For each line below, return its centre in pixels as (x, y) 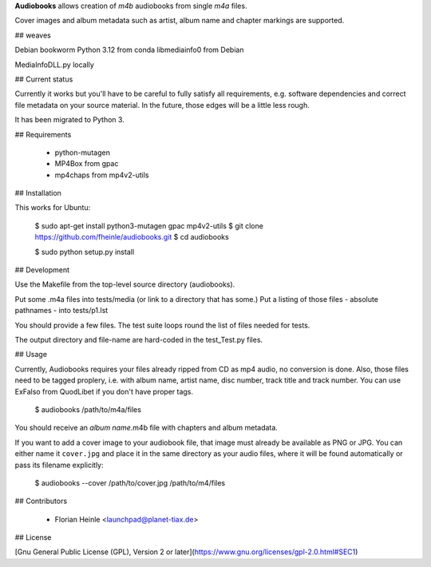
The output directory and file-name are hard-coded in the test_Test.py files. (139, 339)
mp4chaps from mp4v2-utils (102, 175)
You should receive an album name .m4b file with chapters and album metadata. (146, 428)
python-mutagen (83, 153)
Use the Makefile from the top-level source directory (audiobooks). (125, 284)
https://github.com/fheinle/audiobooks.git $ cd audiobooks (132, 237)
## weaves (33, 35)
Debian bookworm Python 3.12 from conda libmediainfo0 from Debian (129, 50)
